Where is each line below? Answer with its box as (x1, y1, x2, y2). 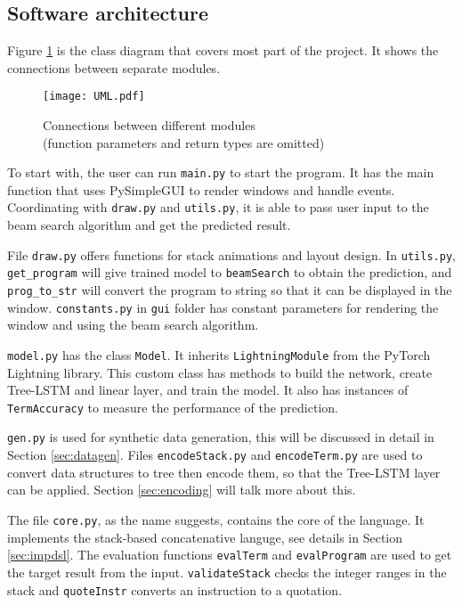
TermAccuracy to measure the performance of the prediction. (7, 397, 338, 416)
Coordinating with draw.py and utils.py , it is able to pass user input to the (7, 198, 429, 217)
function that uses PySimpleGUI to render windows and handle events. (7, 180, 395, 199)
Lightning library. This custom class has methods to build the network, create (7, 363, 433, 381)
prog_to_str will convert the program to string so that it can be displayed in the (7, 281, 452, 299)
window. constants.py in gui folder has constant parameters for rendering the (7, 298, 439, 316)
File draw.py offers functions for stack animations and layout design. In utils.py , (7, 245, 456, 264)
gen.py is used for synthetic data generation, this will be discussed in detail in (7, 428, 434, 446)
